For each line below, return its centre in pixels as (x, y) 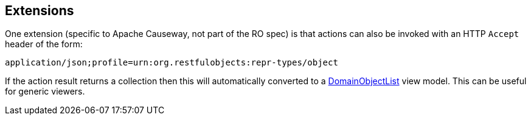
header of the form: (44, 44)
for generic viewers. (45, 92)
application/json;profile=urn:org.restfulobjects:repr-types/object (172, 63)
